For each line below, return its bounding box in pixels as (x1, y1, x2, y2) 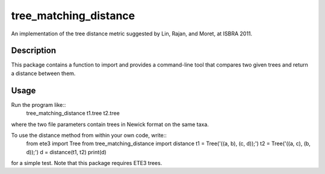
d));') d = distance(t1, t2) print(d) (26, 148, 107, 155)
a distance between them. (11, 70, 76, 77)
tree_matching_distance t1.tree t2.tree (26, 110, 120, 117)
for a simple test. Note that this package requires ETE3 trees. (11, 160, 162, 167)
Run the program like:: (11, 101, 66, 108)
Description (11, 46, 57, 56)
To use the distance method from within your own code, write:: (11, 131, 167, 139)
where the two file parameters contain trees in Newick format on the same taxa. (11, 121, 209, 128)
